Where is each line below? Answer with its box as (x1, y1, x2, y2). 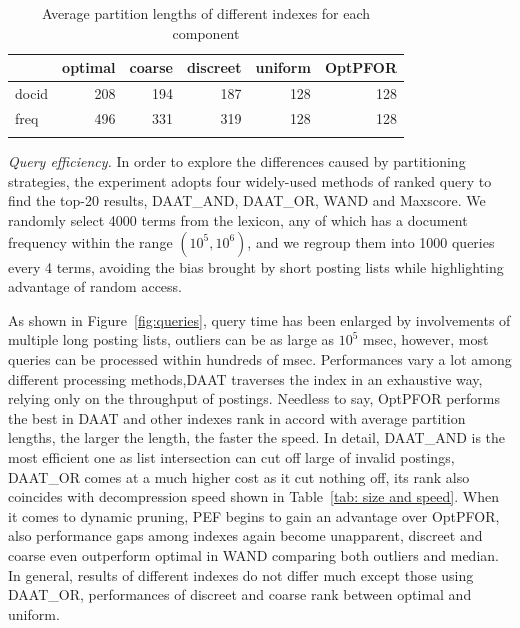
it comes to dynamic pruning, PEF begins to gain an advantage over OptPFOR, (8, 505, 500, 526)
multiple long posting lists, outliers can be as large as (8, 329, 335, 350)
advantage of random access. (8, 276, 183, 297)
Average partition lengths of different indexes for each (41, 3, 371, 23)
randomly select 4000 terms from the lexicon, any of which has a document (8, 210, 468, 230)
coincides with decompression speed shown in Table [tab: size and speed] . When (8, 486, 499, 507)
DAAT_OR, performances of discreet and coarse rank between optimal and (8, 584, 472, 605)
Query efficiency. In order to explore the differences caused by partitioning (8, 151, 466, 172)
